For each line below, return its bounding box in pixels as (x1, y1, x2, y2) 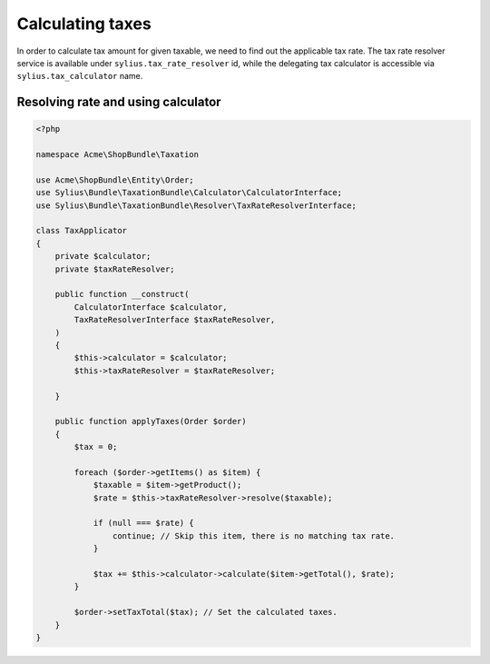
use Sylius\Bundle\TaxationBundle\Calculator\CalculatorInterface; (35, 187, 343, 198)
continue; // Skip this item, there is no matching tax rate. (112, 530, 395, 540)
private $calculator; (54, 251, 152, 262)
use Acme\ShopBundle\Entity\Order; (35, 174, 194, 185)
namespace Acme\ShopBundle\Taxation (35, 150, 200, 160)
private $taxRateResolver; (54, 263, 176, 274)
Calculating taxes (16, 14, 152, 34)
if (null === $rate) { (93, 518, 194, 529)
